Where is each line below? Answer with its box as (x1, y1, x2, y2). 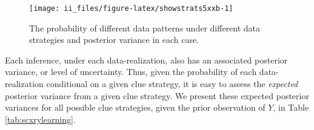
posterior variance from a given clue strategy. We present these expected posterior (5, 89, 309, 102)
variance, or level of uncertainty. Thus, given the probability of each (5, 65, 257, 78)
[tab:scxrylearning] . (5, 112, 76, 125)
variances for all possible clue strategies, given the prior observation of (5, 101, 266, 114)
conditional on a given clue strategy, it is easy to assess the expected (46, 77, 298, 90)
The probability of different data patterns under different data (29, 21, 261, 34)
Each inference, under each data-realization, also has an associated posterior (5, 53, 288, 66)
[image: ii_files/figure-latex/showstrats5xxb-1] (29, 4, 233, 13)
